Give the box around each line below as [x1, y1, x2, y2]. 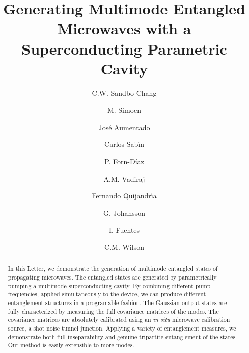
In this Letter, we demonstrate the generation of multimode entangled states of [8, 264, 218, 273]
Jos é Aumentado [98, 121, 150, 132]
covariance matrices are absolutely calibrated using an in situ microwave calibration [8, 315, 230, 324]
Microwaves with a [57, 18, 191, 39]
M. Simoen [107, 105, 142, 115]
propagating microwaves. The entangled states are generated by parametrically [8, 273, 217, 282]
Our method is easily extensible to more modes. [8, 341, 134, 349]
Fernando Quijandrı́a [92, 190, 157, 201]
